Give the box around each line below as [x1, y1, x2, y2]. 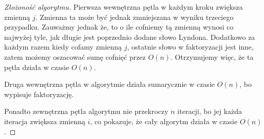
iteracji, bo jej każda [177, 106, 242, 117]
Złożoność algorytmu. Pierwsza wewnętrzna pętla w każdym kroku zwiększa [4, 2, 243, 12]
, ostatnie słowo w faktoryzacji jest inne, [127, 41, 254, 52]
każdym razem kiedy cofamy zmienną [4, 41, 122, 52]
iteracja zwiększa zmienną [4, 115, 85, 126]
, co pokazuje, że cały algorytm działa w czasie [90, 115, 238, 126]
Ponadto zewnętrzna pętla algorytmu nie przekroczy [4, 106, 168, 117]
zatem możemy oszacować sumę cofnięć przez [4, 51, 146, 62]
